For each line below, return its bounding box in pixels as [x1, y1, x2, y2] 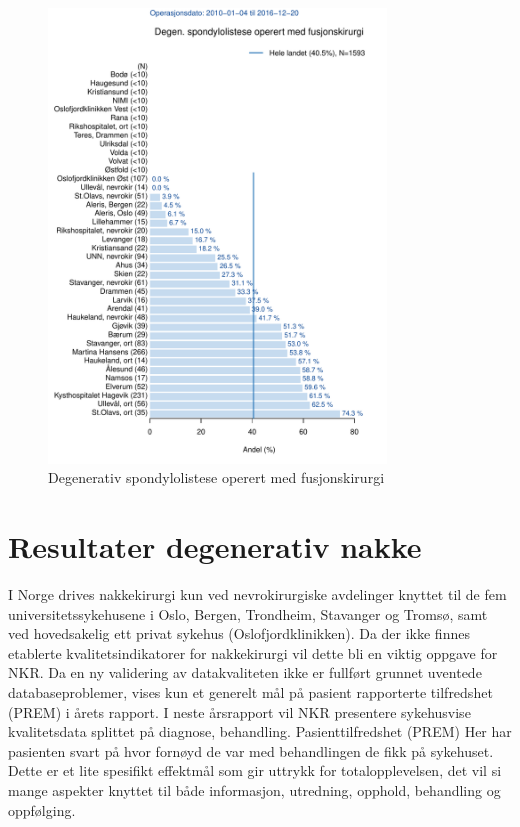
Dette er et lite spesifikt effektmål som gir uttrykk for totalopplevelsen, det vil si [8, 760, 502, 781]
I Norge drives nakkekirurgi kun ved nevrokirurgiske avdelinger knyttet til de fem [8, 584, 507, 605]
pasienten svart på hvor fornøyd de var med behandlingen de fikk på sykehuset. [8, 740, 494, 761]
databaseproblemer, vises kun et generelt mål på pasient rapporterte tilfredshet [8, 682, 493, 703]
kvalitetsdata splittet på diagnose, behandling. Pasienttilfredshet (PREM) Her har [8, 721, 512, 742]
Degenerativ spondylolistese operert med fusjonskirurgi [48, 467, 385, 488]
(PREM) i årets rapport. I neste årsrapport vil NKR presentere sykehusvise [8, 701, 471, 722]
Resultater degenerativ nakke [8, 526, 422, 567]
